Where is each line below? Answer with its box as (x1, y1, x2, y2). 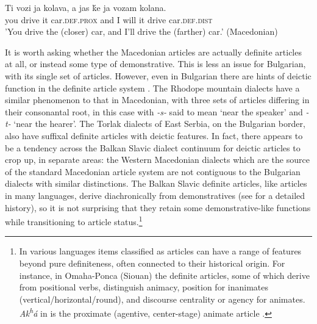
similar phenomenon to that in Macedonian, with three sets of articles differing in (5, 93, 310, 106)
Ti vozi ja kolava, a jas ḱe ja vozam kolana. (5, 1, 166, 13)
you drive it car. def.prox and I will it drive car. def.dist (5, 13, 213, 26)
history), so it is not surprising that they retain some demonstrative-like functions (5, 201, 311, 214)
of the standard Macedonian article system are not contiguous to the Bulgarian (5, 165, 301, 178)
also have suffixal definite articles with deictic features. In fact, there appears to (5, 129, 303, 142)
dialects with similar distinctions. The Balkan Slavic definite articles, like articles (5, 177, 307, 190)
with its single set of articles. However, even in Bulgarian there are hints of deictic (5, 69, 312, 82)
